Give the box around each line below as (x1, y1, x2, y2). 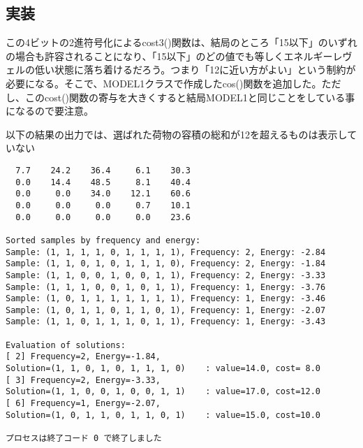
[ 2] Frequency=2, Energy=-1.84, (6, 352, 161, 362)
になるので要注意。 (6, 103, 94, 118)
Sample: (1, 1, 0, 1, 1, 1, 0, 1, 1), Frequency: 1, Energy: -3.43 (6, 317, 326, 327)
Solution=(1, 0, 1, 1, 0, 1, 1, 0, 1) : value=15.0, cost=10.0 (6, 410, 321, 420)
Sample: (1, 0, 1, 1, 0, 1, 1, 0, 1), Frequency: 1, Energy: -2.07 (6, 305, 326, 315)
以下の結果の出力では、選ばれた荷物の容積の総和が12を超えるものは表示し (6, 127, 348, 141)
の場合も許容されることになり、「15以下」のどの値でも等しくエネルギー (6, 48, 333, 63)
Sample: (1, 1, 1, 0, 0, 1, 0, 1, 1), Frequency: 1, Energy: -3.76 (6, 282, 326, 292)
